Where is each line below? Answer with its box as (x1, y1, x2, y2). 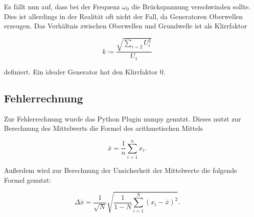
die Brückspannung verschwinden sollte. (131, 1, 251, 11)
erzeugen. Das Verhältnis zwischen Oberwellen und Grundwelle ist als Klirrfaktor (4, 21, 247, 31)
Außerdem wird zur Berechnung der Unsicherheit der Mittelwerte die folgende (4, 165, 237, 175)
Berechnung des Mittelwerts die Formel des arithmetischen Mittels (4, 123, 203, 133)
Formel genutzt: (4, 174, 51, 185)
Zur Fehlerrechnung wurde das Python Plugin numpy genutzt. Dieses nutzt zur (4, 113, 241, 123)
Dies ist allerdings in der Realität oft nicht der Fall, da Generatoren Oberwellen (4, 11, 243, 21)
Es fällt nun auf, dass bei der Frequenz (4, 1, 120, 11)
